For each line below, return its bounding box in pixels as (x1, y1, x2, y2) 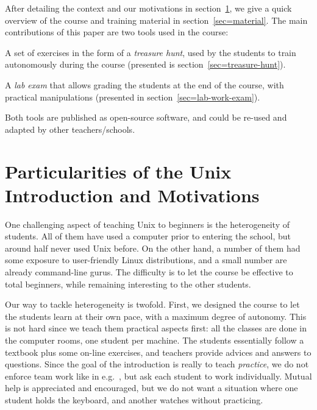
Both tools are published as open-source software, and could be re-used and (5, 111, 287, 124)
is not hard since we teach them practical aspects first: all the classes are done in (5, 322, 307, 334)
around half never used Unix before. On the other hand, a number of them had (5, 241, 301, 254)
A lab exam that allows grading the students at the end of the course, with (5, 78, 284, 91)
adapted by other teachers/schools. (5, 122, 135, 135)
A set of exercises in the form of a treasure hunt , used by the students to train (5, 46, 296, 58)
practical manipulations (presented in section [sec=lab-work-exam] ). (5, 90, 260, 103)
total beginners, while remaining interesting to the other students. (5, 277, 251, 290)
